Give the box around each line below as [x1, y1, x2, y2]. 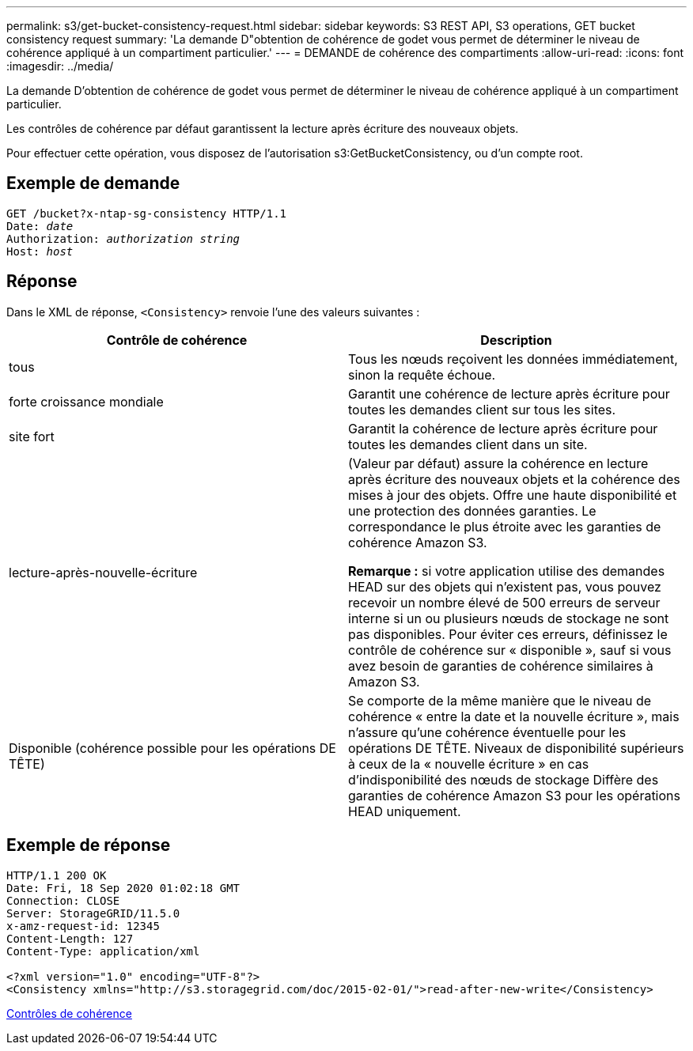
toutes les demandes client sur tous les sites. [348, 401, 616, 418]
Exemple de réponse [6, 835, 171, 856]
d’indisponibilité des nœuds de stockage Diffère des [348, 771, 659, 788]
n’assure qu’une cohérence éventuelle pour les [348, 724, 627, 740]
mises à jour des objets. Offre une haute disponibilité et [348, 486, 677, 503]
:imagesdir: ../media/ [6, 59, 114, 73]
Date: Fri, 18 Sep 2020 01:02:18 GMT [6, 881, 240, 894]
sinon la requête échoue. [348, 366, 496, 383]
